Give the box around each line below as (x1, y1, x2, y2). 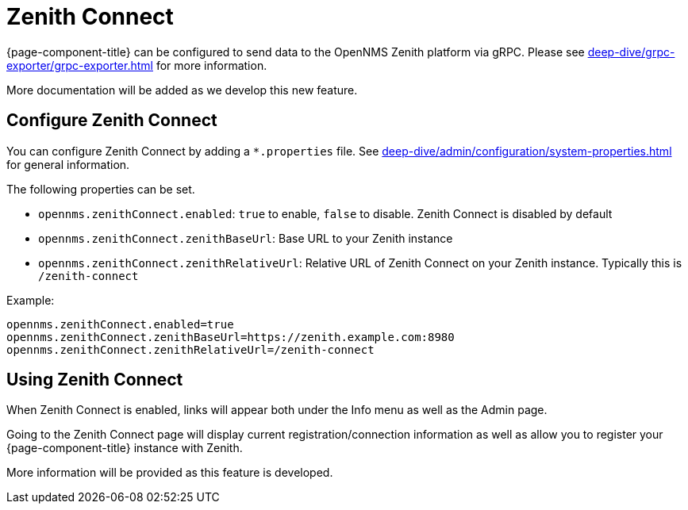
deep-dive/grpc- (587, 44, 675, 59)
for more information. (156, 58, 267, 72)
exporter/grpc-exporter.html (6, 58, 153, 72)
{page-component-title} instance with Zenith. (6, 441, 243, 455)
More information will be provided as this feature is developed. (6, 466, 333, 480)
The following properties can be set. (6, 182, 195, 196)
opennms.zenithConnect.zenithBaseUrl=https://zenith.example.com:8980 (6, 330, 455, 343)
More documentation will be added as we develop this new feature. (6, 82, 358, 97)
